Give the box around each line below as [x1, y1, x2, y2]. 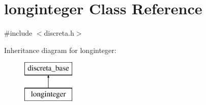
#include [4, 28, 33, 38]
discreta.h [44, 28, 74, 38]
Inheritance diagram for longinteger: [4, 44, 116, 55]
